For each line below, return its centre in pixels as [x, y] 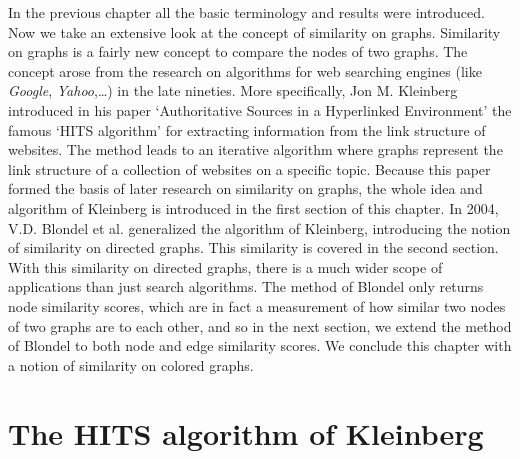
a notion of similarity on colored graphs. [131, 364]
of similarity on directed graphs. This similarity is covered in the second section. [253, 247]
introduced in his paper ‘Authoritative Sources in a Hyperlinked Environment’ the [260, 109]
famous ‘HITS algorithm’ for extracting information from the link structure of [247, 129]
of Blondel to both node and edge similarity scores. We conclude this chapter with [260, 345]
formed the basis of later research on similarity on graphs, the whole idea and [245, 188]
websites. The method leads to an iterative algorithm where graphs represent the [255, 149]
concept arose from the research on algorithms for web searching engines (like [245, 70]
